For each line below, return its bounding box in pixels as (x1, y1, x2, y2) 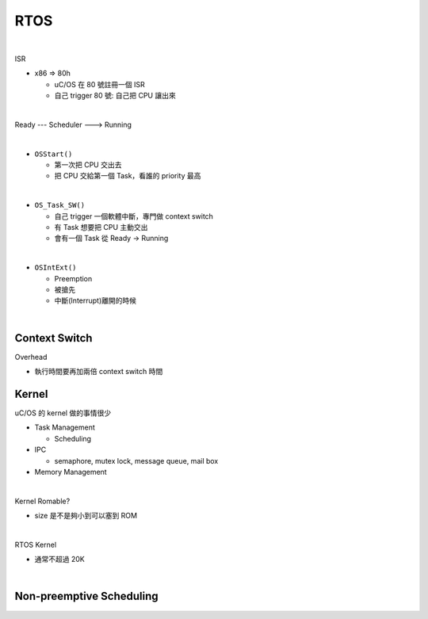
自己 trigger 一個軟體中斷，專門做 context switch (54, 211, 214, 221)
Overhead (14, 352, 48, 361)
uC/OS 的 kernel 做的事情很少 (14, 408, 111, 418)
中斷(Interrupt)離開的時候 (54, 296, 137, 305)
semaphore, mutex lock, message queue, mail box (54, 456, 219, 465)
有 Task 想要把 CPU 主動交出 (54, 223, 148, 232)
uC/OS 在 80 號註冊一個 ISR (54, 79, 146, 89)
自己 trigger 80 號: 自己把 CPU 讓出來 (54, 91, 176, 101)
